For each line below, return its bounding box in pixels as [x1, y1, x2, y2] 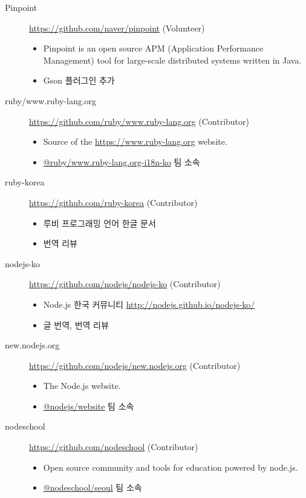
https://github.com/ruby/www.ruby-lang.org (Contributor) [29, 115, 249, 127]
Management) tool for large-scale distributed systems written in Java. [43, 53, 302, 66]
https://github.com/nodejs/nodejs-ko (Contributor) [29, 277, 221, 290]
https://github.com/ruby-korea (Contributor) [29, 196, 198, 208]
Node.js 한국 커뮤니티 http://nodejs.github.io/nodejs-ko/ [43, 297, 255, 310]
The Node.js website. [43, 379, 121, 392]
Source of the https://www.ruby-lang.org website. [43, 135, 227, 148]
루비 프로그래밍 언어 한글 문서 [43, 216, 156, 229]
